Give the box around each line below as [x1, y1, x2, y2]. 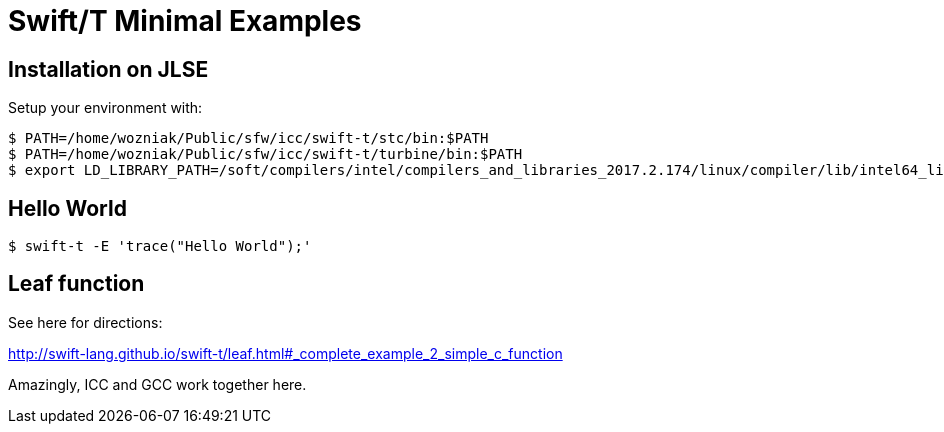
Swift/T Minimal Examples [8, 4, 362, 38]
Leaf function [8, 271, 145, 297]
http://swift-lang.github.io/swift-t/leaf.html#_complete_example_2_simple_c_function [8, 344, 563, 362]
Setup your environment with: [8, 99, 203, 117]
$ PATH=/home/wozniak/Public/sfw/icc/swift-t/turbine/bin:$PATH [8, 146, 523, 163]
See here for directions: [8, 313, 163, 331]
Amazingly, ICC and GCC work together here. [8, 375, 307, 393]
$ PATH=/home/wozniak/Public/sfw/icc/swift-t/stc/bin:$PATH [8, 130, 489, 147]
